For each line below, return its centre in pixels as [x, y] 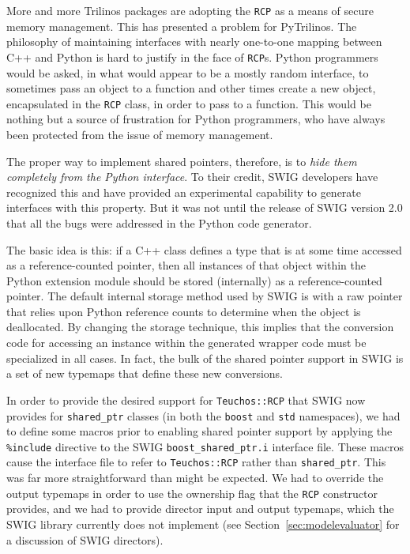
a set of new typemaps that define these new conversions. [145, 373]
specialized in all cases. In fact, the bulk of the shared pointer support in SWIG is [205, 358]
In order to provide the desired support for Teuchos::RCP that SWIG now [186, 399]
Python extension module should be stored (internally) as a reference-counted [194, 280]
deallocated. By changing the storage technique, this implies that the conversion [200, 327]
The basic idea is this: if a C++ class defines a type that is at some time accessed [204, 249]
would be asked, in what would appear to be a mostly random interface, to [188, 72]
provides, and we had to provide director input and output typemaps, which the [200, 509]
